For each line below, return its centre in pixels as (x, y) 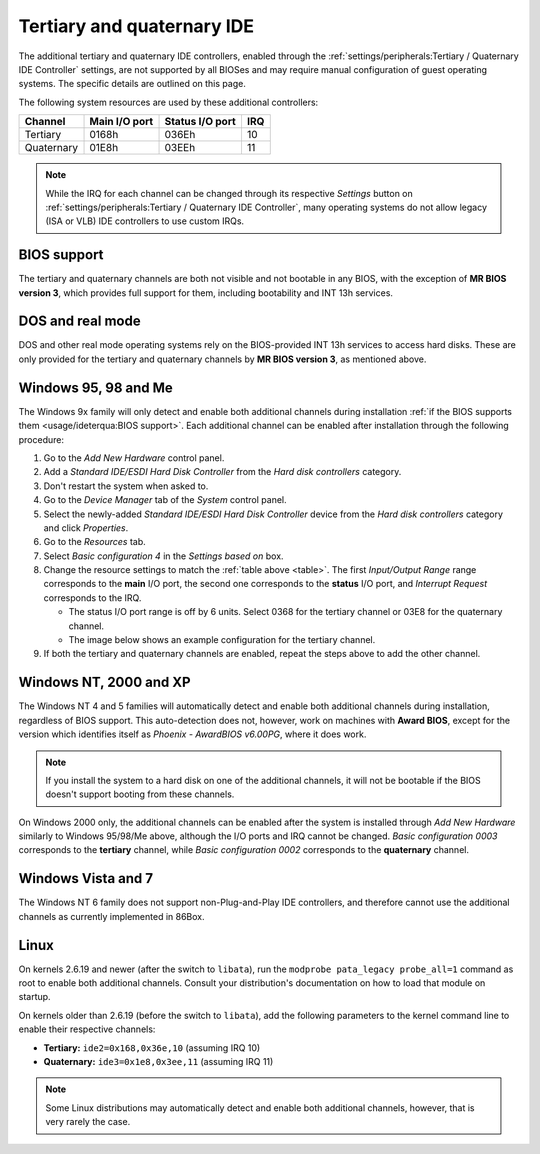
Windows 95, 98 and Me (96, 387)
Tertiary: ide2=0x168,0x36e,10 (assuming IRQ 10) (152, 1047)
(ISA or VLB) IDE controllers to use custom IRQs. (145, 221)
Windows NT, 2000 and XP (104, 682)
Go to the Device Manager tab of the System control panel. (165, 500)
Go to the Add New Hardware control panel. (134, 457)
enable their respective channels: (87, 1029)
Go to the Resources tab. (95, 542)
